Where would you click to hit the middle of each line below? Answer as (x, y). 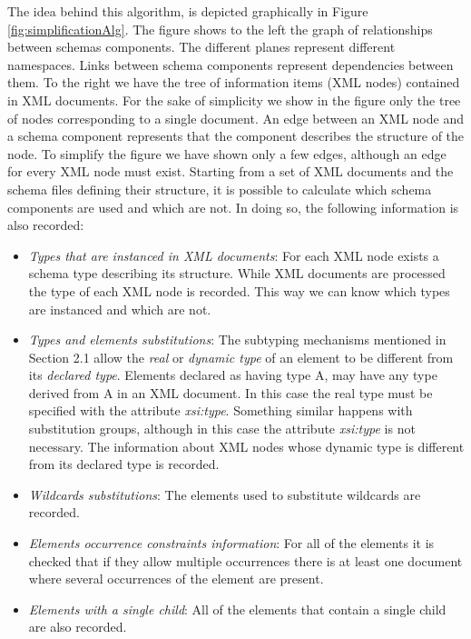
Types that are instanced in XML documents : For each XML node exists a (234, 255)
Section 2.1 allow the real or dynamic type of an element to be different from (241, 357)
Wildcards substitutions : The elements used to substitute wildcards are (225, 494)
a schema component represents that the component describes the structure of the (236, 136)
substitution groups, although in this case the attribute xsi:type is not (222, 429)
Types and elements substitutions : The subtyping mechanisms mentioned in (237, 339)
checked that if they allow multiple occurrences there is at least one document (245, 560)
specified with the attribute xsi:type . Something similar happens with (221, 410)
